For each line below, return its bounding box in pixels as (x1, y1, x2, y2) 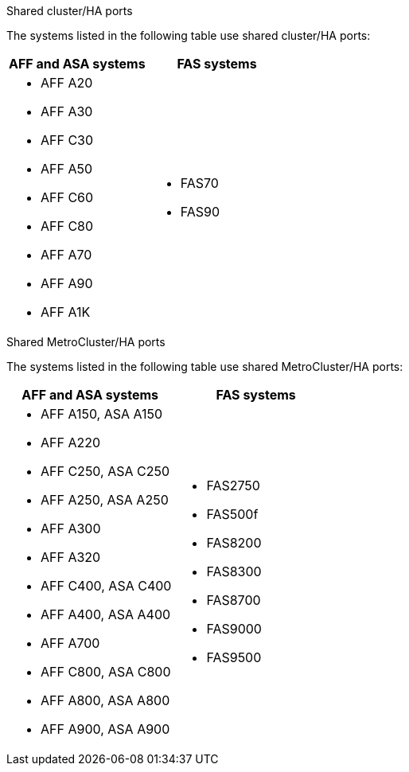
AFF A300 (41, 521, 101, 536)
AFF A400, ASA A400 (41, 606, 171, 622)
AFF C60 (41, 189, 94, 205)
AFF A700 (41, 635, 100, 651)
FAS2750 (206, 478, 260, 493)
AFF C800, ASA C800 (41, 664, 171, 680)
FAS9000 (206, 621, 262, 637)
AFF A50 (41, 161, 93, 177)
